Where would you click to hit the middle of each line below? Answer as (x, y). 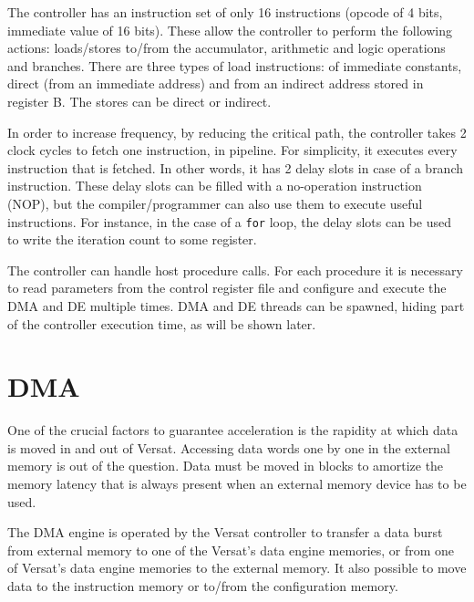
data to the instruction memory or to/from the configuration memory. (203, 586)
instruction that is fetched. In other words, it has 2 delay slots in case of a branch (236, 167)
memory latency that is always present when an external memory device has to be (237, 484)
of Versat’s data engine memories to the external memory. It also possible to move (237, 568)
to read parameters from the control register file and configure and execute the (227, 288)
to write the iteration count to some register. (132, 239)
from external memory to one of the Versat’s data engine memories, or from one (231, 550)
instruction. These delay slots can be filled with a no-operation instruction (215, 186)
